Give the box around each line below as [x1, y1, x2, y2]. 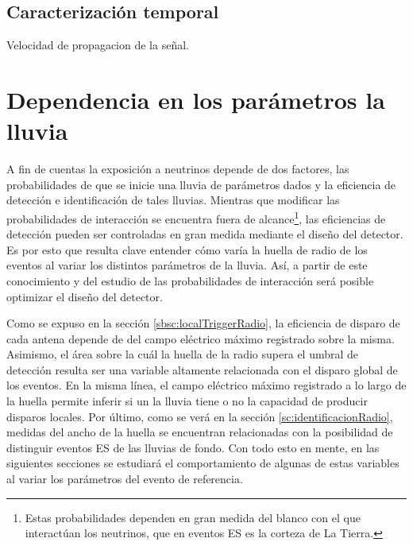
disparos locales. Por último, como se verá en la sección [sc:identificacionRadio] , [6, 408, 393, 424]
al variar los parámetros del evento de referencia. [6, 470, 243, 487]
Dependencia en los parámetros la [6, 83, 385, 115]
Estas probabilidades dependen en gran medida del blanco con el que [25, 509, 361, 525]
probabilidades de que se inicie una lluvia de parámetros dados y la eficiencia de [6, 176, 396, 192]
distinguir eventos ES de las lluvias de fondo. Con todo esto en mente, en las [6, 439, 380, 455]
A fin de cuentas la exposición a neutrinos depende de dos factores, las [6, 161, 349, 177]
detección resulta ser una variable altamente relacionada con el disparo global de [6, 361, 398, 378]
